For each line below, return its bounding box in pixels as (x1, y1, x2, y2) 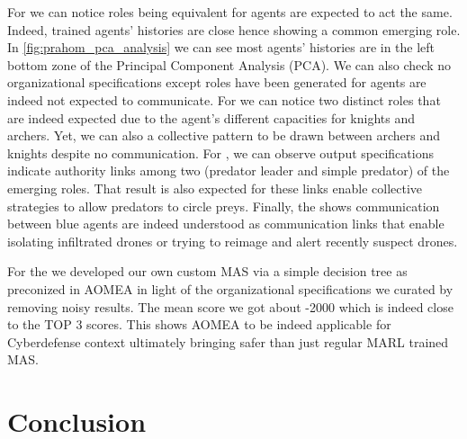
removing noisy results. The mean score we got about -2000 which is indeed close (7, 297, 454, 316)
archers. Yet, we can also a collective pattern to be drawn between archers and (7, 126, 441, 145)
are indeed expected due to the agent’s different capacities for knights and (7, 108, 415, 127)
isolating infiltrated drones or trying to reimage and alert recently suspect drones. (7, 231, 458, 250)
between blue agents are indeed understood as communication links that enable (7, 214, 445, 233)
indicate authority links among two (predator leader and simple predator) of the (7, 161, 450, 180)
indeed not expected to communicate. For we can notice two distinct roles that (7, 90, 441, 109)
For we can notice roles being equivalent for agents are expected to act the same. (7, 3, 453, 21)
